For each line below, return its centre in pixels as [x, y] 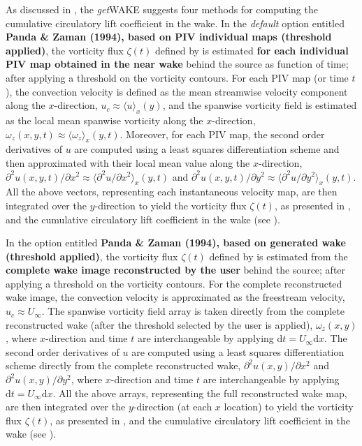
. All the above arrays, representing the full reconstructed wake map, [200, 393]
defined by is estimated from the [278, 256]
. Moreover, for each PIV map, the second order [222, 134]
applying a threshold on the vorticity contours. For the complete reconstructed [174, 283]
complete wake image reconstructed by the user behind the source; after [176, 270]
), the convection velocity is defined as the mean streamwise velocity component [177, 91]
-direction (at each [173, 407]
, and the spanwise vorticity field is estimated [260, 105]
